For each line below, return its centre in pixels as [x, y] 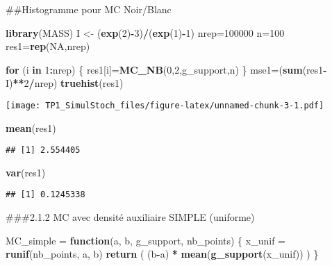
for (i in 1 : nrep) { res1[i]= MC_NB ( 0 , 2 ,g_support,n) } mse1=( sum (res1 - [166, 69]
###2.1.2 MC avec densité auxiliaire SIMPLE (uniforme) [130, 217]
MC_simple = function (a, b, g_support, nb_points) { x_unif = [146, 240]
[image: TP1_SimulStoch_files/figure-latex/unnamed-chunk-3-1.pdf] [165, 105]
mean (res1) [31, 127]
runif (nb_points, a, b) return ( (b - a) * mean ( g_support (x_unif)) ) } [162, 254]
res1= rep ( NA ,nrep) [48, 46]
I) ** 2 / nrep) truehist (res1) [65, 83]
